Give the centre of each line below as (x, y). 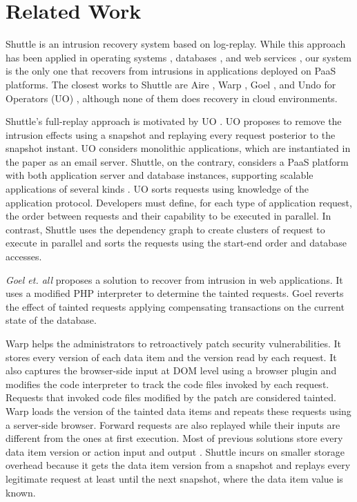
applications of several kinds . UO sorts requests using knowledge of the (157, 189)
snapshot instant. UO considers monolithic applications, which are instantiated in (178, 148)
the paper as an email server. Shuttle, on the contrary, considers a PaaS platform (177, 161)
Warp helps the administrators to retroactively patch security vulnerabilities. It (174, 343)
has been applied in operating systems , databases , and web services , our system (178, 57)
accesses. (24, 257)
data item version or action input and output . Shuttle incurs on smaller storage (175, 451)
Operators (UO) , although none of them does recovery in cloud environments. (172, 98)
